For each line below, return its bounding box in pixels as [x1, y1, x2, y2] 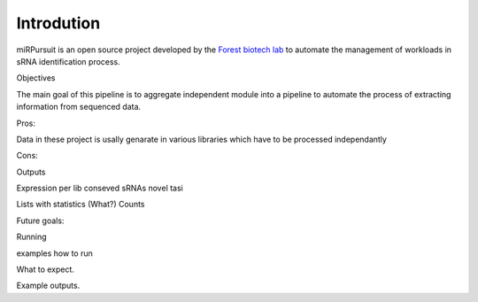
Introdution [16, 13, 101, 33]
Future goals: [16, 215, 65, 226]
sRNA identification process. [16, 56, 121, 66]
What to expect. [16, 264, 75, 275]
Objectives [16, 73, 56, 83]
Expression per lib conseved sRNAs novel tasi [16, 182, 183, 194]
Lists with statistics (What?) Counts [16, 199, 145, 210]
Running [16, 231, 48, 243]
